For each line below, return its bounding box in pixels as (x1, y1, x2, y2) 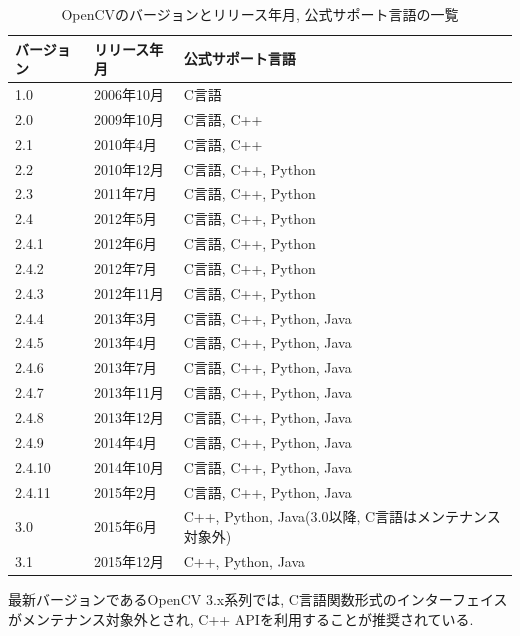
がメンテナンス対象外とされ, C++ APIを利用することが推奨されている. (8, 608, 474, 629)
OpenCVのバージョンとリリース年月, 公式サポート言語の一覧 (61, 4, 459, 24)
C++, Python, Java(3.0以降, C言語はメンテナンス (183, 506, 501, 527)
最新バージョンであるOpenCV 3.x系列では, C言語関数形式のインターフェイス (8, 588, 508, 609)
